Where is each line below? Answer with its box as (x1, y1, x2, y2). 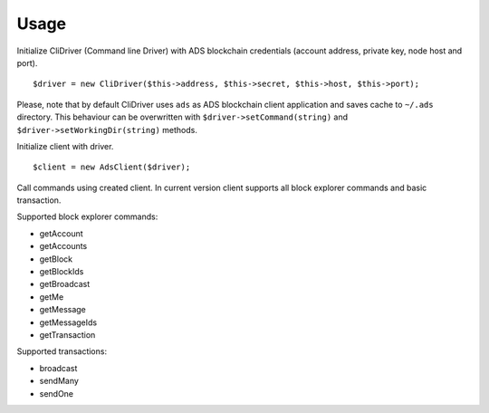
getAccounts (39, 241, 88, 252)
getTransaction (39, 329, 96, 340)
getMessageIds (39, 317, 98, 328)
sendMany (39, 376, 79, 387)
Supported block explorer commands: (16, 211, 158, 222)
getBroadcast (39, 279, 91, 290)
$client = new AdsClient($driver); (33, 162, 191, 172)
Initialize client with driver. (16, 140, 114, 151)
